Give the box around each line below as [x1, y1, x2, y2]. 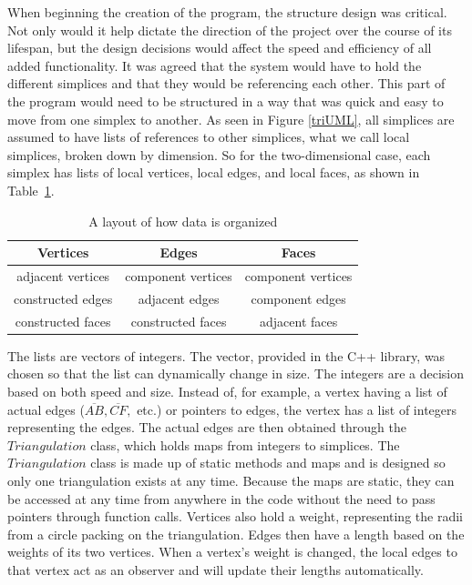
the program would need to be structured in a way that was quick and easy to [7, 91, 444, 110]
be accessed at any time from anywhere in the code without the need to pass [7, 489, 436, 508]
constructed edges [14, 288, 113, 308]
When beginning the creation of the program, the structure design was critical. [7, 3, 447, 21]
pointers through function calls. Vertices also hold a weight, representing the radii [7, 507, 463, 526]
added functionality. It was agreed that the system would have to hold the [7, 55, 422, 75]
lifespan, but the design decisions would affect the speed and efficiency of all [7, 38, 432, 57]
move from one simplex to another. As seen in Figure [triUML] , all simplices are [7, 109, 455, 128]
